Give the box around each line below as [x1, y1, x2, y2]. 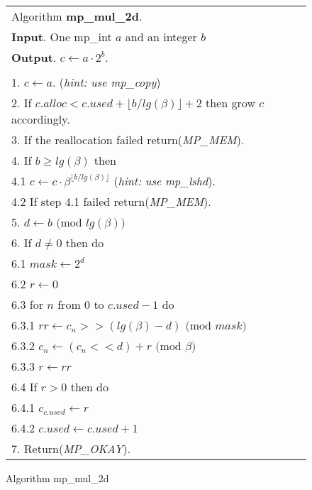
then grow [206, 94, 255, 111]
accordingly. [11, 111, 70, 127]
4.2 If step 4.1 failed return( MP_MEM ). [11, 193, 211, 209]
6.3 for [11, 296, 43, 312]
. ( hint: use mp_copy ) [52, 74, 161, 90]
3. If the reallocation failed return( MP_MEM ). [11, 131, 245, 148]
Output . [11, 49, 57, 65]
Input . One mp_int [11, 28, 112, 45]
